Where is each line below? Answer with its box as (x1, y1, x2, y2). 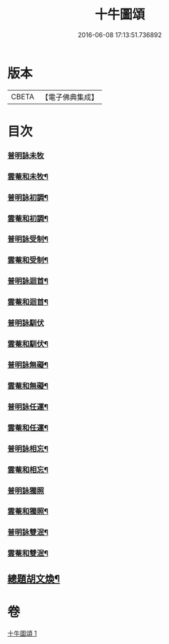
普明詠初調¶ (7, 192, 48, 202)
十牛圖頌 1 (7, 629, 37, 638)
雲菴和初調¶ (7, 213, 48, 223)
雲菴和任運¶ (7, 423, 48, 433)
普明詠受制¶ (7, 234, 48, 244)
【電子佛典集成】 (41, 92, 98, 102)
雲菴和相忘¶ (7, 465, 48, 475)
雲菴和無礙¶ (7, 381, 48, 391)
